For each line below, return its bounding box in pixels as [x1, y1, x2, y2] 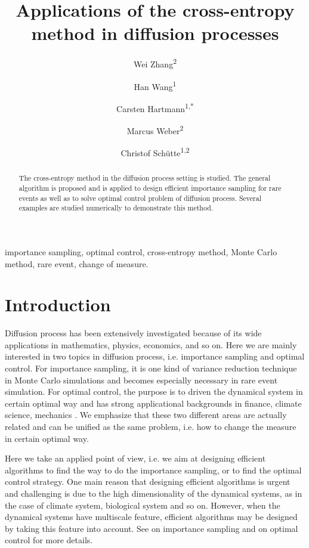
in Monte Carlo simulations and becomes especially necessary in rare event [5, 373, 278, 386]
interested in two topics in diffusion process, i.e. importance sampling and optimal [5, 350, 305, 363]
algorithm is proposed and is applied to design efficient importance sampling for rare [18, 183, 282, 193]
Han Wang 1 [134, 78, 177, 92]
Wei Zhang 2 [134, 56, 177, 70]
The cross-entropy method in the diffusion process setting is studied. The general [18, 173, 271, 183]
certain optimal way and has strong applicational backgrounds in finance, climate [5, 397, 302, 409]
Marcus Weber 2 [126, 123, 184, 137]
